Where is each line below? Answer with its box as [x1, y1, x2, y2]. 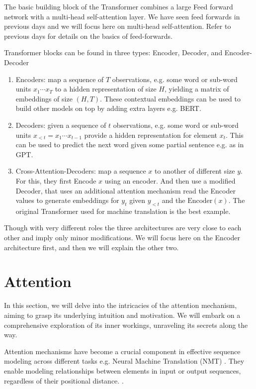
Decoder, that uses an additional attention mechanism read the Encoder [15, 185, 236, 195]
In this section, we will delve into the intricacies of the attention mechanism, [4, 300, 237, 310]
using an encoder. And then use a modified [104, 175, 236, 186]
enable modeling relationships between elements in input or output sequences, [4, 365, 241, 376]
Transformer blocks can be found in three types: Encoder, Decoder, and [4, 47, 223, 58]
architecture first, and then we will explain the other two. [4, 242, 179, 252]
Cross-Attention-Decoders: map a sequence [15, 166, 146, 176]
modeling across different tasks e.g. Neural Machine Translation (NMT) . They [4, 356, 245, 366]
